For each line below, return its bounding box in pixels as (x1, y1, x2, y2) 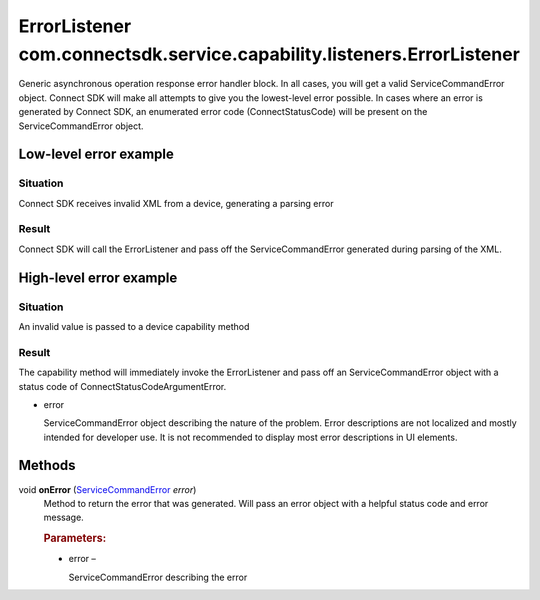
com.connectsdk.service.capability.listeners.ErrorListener (18, 43, 520, 65)
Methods (18, 457, 76, 474)
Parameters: (43, 531, 107, 545)
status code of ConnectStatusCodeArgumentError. (18, 380, 227, 392)
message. (43, 511, 84, 524)
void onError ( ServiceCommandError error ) (18, 483, 197, 495)
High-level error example (18, 269, 178, 286)
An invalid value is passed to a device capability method (18, 320, 250, 332)
